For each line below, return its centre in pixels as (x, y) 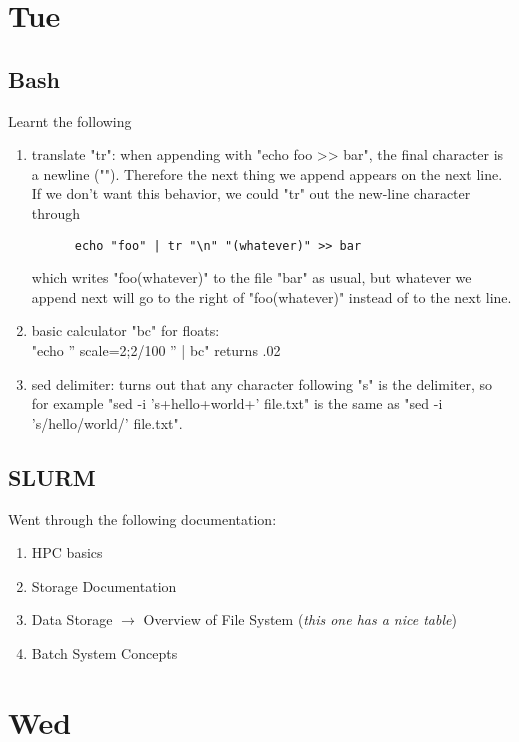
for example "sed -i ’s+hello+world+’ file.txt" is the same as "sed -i (237, 403)
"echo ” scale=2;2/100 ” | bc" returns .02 (156, 349)
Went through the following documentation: (142, 518)
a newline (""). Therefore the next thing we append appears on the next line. (267, 173)
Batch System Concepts (104, 652)
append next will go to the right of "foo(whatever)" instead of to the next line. (271, 296)
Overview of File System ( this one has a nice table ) (300, 619)
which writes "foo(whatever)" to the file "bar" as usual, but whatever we (251, 277)
